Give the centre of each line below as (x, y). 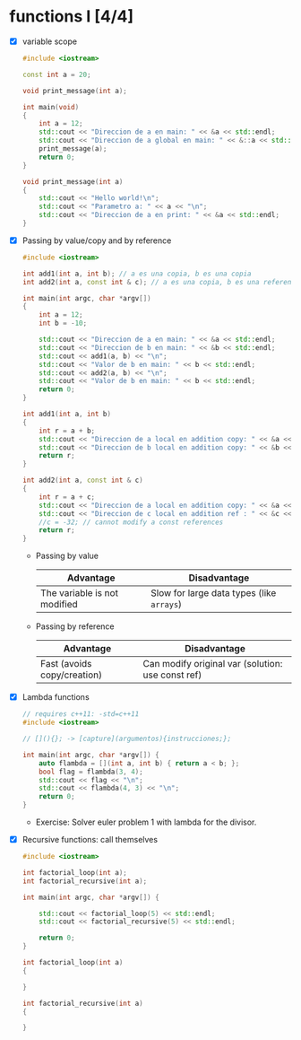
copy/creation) (71, 675)
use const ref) (172, 675)
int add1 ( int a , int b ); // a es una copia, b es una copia (137, 274)
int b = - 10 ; (63, 323)
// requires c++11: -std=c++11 (81, 714)
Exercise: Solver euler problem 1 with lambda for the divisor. (146, 822)
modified (59, 605)
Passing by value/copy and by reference (97, 240)
